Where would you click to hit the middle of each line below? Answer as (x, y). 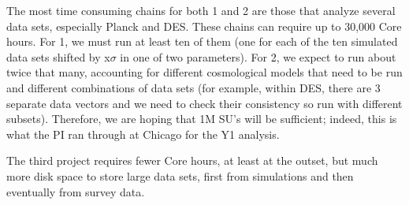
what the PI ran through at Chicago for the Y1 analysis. (143, 134)
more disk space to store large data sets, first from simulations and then (180, 175)
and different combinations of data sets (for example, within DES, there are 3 (193, 87)
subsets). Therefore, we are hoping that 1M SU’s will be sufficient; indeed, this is (202, 119)
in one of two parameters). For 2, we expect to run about (258, 56)
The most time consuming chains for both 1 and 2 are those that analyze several (201, 10)
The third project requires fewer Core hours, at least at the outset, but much (192, 160)
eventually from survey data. (76, 191)
